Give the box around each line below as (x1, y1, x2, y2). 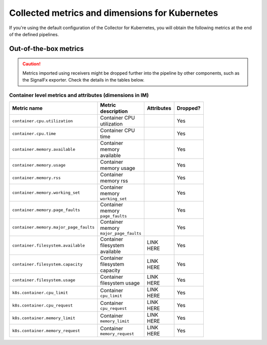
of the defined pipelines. (9, 31, 59, 37)
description (100, 108, 128, 115)
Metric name (12, 105, 43, 112)
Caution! (22, 61, 41, 67)
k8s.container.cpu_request (12, 302, 73, 308)
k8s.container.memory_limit (12, 315, 76, 321)
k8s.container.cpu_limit (12, 290, 68, 295)
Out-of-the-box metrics (9, 44, 84, 53)
